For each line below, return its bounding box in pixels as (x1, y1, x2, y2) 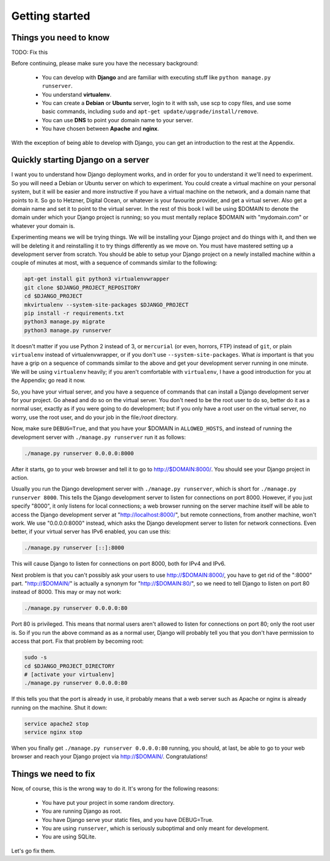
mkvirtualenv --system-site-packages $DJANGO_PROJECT (24, 301, 189, 308)
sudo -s (24, 654, 47, 661)
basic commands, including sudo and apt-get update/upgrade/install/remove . (42, 108, 259, 115)
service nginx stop (24, 729, 82, 736)
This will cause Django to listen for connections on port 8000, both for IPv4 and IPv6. (11, 560, 226, 568)
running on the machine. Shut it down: (11, 703, 108, 711)
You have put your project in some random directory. (42, 799, 175, 806)
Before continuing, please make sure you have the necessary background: (11, 60, 199, 67)
